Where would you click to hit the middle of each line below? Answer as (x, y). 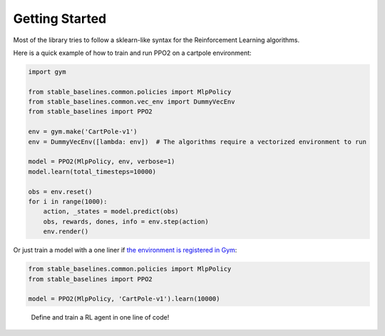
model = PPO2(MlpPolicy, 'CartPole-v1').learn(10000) (124, 299)
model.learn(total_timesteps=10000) (92, 172)
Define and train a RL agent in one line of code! (100, 317)
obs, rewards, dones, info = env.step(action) (126, 222)
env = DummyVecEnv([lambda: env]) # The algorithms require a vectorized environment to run (197, 142)
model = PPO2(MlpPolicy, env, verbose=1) (102, 162)
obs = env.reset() (60, 192)
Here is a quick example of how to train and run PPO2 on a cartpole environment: (133, 53)
